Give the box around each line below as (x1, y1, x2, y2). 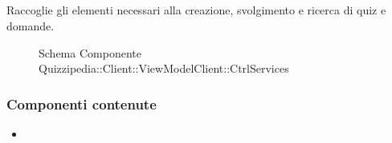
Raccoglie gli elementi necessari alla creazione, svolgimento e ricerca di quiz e (6, 2, 386, 18)
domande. (6, 17, 55, 34)
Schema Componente (39, 44, 141, 61)
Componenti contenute (6, 93, 157, 113)
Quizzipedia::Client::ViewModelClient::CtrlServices (39, 60, 289, 77)
